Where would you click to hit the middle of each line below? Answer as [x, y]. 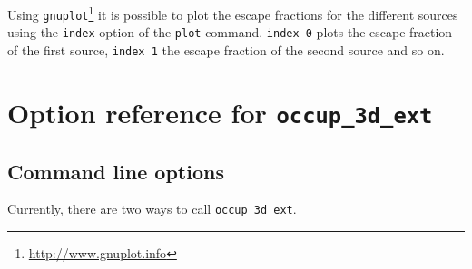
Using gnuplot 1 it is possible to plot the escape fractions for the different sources [233, 13]
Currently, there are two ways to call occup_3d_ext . [152, 209]
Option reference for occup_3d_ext [220, 112]
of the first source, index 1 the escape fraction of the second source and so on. [226, 49]
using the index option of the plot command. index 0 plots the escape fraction [230, 32]
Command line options [116, 171]
